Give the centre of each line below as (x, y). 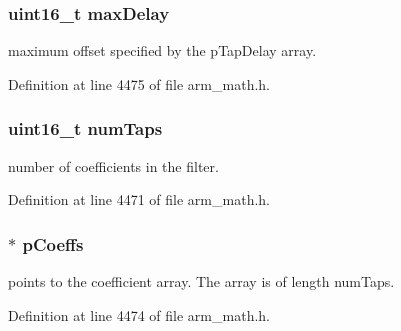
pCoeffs (53, 243)
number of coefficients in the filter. (113, 165)
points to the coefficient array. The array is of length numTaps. (201, 281)
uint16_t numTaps (85, 128)
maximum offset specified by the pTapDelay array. (162, 50)
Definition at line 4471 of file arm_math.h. (139, 199)
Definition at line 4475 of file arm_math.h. (139, 83)
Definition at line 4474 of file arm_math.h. (139, 314)
